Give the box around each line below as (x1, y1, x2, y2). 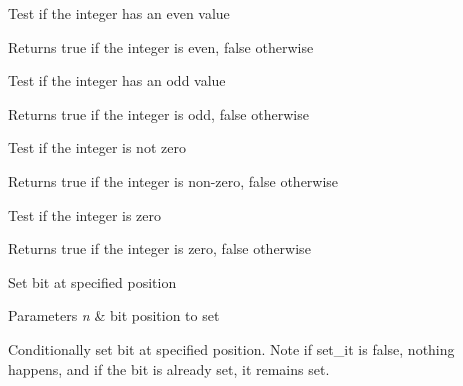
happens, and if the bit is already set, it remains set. (8, 358, 330, 379)
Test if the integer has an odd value (8, 70, 226, 91)
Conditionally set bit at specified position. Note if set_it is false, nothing (8, 338, 455, 359)
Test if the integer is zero (8, 204, 162, 225)
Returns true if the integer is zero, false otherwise (8, 238, 311, 259)
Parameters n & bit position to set (8, 305, 220, 326)
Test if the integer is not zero (8, 137, 186, 158)
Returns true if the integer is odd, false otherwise (8, 103, 309, 124)
